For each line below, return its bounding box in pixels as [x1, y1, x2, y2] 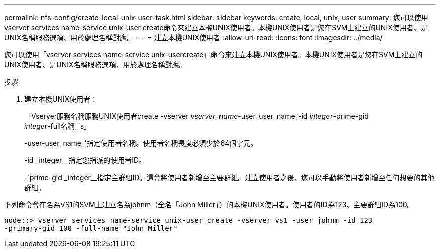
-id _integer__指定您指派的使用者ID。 [24, 156, 146, 164]
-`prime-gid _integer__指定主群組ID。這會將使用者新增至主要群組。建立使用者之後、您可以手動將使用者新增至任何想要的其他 [24, 173, 435, 182]
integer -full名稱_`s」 [24, 122, 91, 130]
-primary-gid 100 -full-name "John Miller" [4, 224, 178, 232]
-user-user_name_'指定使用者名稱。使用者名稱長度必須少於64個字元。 [24, 139, 258, 147]
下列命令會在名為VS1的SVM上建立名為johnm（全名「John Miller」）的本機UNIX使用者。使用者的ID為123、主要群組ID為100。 [4, 200, 414, 209]
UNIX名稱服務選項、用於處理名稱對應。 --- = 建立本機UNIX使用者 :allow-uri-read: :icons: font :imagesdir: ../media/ [4, 33, 383, 42]
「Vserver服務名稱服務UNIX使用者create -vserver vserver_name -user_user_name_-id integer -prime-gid [24, 112, 369, 120]
